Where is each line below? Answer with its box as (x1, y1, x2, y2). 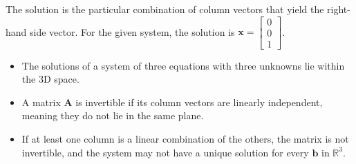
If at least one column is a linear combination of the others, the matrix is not (21, 132, 349, 146)
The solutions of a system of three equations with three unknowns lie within (21, 58, 345, 72)
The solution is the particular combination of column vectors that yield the (6, 2, 324, 16)
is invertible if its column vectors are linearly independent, (75, 94, 323, 109)
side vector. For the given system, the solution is (30, 24, 235, 39)
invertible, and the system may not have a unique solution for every (21, 145, 309, 159)
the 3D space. (21, 72, 79, 86)
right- (327, 2, 350, 16)
